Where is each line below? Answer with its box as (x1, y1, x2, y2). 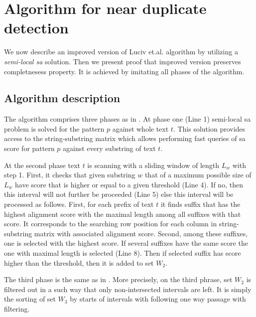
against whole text (112, 123, 169, 134)
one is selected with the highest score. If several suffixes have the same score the (4, 238, 248, 248)
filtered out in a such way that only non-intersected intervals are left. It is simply (4, 284, 252, 294)
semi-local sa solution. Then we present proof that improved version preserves (4, 56, 241, 66)
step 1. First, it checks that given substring (4, 169, 135, 180)
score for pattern (4, 143, 55, 154)
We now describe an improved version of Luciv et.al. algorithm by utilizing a (4, 46, 238, 57)
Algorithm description (4, 90, 121, 106)
